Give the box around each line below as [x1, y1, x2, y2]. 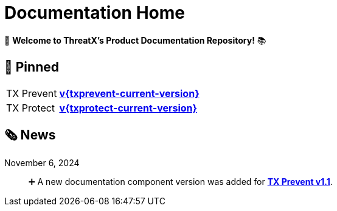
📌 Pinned [4, 59, 59, 75]
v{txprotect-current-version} [59, 101, 198, 114]
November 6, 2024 [4, 158, 80, 169]
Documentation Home [4, 2, 186, 23]
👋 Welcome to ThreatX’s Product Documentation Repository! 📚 [4, 35, 266, 45]
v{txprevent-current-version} [59, 87, 200, 99]
